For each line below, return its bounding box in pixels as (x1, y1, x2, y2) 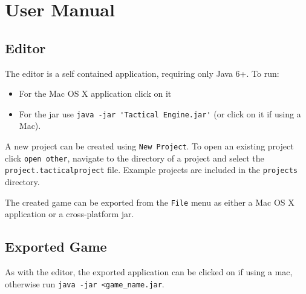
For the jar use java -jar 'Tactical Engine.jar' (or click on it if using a (19, 107, 301, 120)
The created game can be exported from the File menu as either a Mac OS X (5, 195, 295, 208)
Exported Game (5, 237, 107, 256)
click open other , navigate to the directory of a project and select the (5, 151, 264, 164)
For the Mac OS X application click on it (19, 87, 172, 100)
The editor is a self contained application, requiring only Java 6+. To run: (5, 67, 279, 79)
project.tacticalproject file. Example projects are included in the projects (5, 163, 298, 176)
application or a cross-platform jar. (5, 207, 134, 220)
